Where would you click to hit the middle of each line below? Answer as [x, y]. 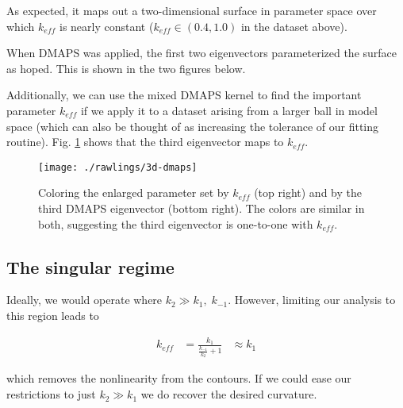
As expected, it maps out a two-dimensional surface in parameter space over [192, 10]
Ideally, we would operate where [84, 300]
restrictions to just [51, 394]
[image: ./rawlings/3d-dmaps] [118, 167]
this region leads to [53, 315]
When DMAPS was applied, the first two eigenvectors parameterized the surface [202, 53]
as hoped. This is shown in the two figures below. [126, 68]
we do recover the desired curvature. [229, 394]
